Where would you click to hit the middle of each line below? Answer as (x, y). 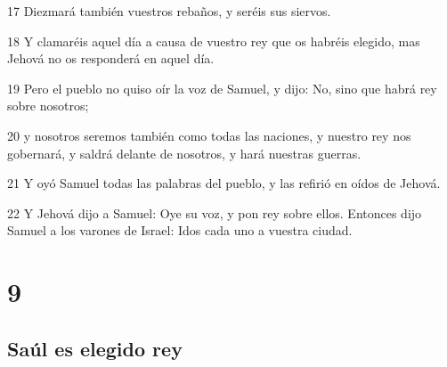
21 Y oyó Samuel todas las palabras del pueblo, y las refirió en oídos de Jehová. (224, 183)
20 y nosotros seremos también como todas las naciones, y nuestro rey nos (209, 135)
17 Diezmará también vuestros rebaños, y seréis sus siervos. (169, 11)
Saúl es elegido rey (95, 348)
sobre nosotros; (48, 106)
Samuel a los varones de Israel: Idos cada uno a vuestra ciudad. (180, 230)
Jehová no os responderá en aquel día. (111, 58)
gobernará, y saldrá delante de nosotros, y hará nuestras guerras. (184, 153)
